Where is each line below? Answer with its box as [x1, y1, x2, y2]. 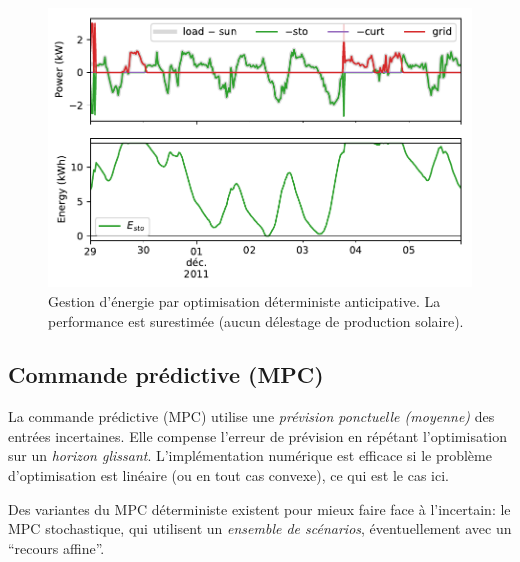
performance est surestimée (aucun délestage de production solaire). [48, 310, 464, 331]
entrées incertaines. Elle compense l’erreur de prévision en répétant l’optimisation [8, 425, 508, 446]
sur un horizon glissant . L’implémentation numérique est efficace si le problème [8, 445, 492, 466]
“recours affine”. [8, 537, 105, 558]
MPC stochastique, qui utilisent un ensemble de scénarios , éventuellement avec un [8, 518, 512, 539]
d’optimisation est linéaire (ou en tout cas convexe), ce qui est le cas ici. [8, 465, 449, 486]
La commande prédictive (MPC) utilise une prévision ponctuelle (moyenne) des [8, 406, 495, 427]
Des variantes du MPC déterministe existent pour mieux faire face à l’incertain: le [8, 498, 511, 519]
